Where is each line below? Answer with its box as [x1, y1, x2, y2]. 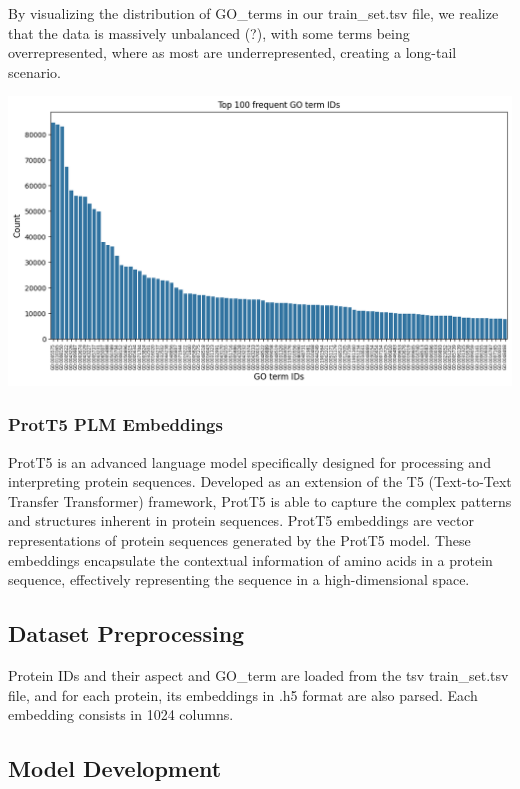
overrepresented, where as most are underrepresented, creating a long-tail [8, 42, 457, 63]
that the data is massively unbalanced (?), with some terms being [8, 22, 410, 43]
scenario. [8, 61, 62, 82]
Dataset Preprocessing [8, 618, 245, 649]
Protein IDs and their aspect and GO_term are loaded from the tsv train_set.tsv [8, 664, 509, 685]
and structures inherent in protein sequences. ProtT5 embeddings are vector [8, 510, 474, 531]
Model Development [8, 753, 222, 784]
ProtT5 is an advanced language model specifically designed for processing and [8, 451, 491, 472]
